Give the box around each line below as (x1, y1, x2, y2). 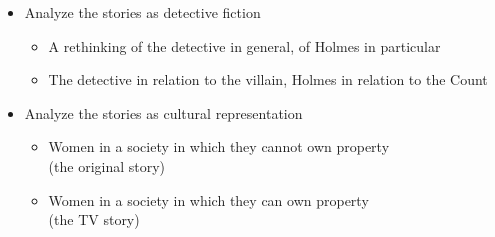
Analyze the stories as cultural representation (24, 102, 303, 123)
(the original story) (48, 155, 166, 176)
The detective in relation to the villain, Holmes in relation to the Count (48, 69, 488, 90)
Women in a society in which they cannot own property (48, 136, 390, 157)
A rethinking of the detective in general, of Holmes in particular (48, 35, 441, 56)
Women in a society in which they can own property (48, 189, 369, 210)
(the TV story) (48, 209, 140, 230)
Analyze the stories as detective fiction (24, 2, 261, 22)
